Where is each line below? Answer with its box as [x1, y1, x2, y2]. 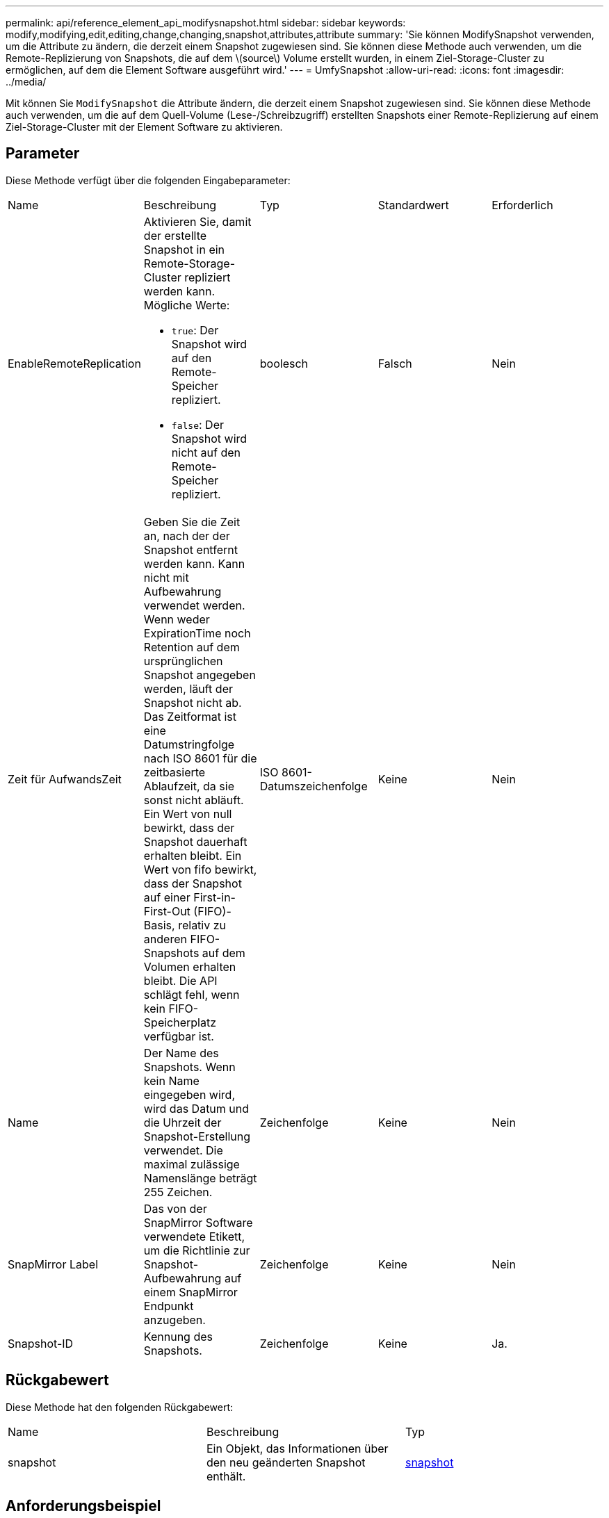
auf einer [143, 890, 190, 904]
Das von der [143, 1201, 207, 1216]
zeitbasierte [143, 765, 206, 779]
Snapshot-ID [8, 1336, 74, 1350]
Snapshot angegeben [143, 667, 256, 682]
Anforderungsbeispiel [6, 1497, 161, 1515]
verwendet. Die [143, 1143, 223, 1157]
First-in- [193, 890, 236, 904]
